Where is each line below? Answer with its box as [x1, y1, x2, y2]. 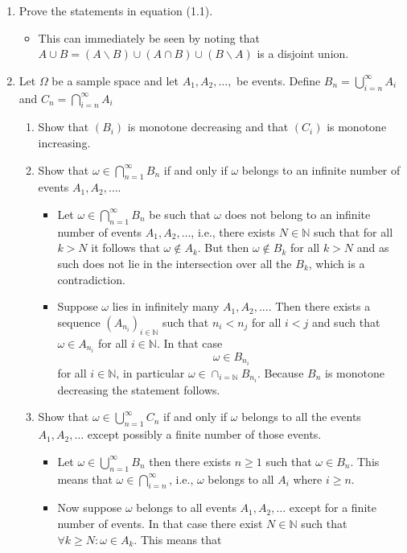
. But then [197, 239, 249, 256]
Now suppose [57, 499, 122, 516]
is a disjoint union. [257, 45, 349, 62]
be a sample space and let [51, 72, 179, 89]
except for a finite [289, 499, 376, 516]
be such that [149, 205, 211, 222]
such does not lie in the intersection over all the [57, 254, 292, 271]
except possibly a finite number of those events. [87, 426, 322, 443]
